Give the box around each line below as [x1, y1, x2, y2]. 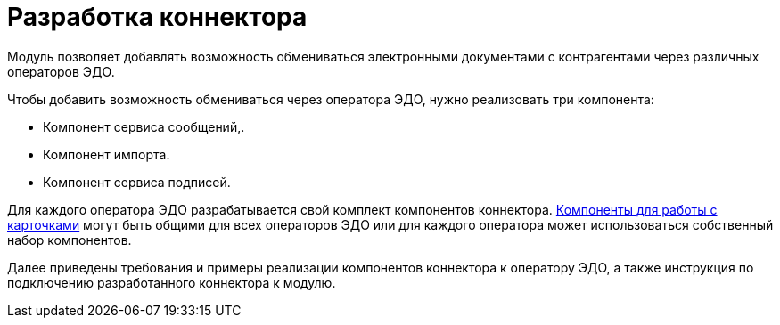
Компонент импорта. [43, 146, 170, 162]
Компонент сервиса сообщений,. [43, 118, 245, 134]
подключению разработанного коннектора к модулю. [7, 274, 336, 290]
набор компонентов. [7, 232, 132, 248]
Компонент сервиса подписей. [43, 174, 231, 190]
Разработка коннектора [7, 2, 308, 32]
